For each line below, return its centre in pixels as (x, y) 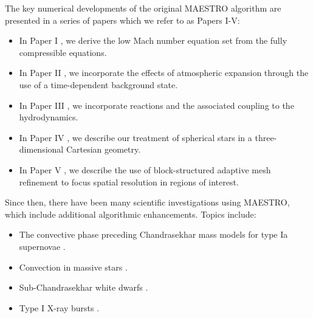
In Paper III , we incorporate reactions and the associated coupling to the (156, 105)
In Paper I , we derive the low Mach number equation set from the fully (153, 40)
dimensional (41, 149)
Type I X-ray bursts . (59, 307)
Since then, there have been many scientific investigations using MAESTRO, (147, 202)
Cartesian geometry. (103, 149)
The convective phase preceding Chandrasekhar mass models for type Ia (153, 234)
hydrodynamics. (49, 117)
